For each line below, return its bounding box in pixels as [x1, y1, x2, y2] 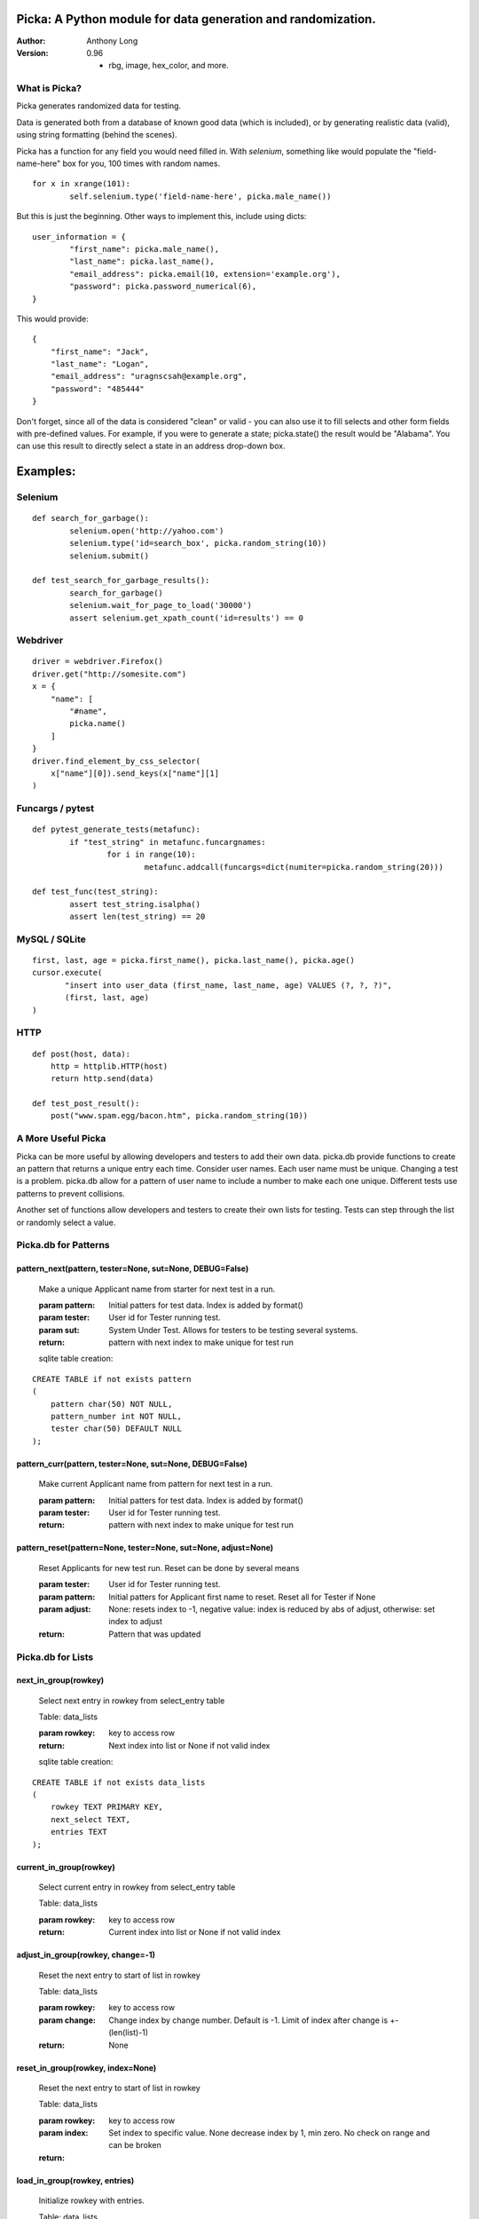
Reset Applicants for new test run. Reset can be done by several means [38, 1562, 300, 1573]
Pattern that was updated [108, 1629, 201, 1639]
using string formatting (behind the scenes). [16, 130, 177, 140]
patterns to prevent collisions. [16, 1188, 126, 1198]
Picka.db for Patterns [16, 1239, 110, 1252]
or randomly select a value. [16, 1217, 116, 1228]
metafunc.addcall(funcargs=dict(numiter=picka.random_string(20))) [144, 862, 444, 872]
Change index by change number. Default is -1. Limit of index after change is [108, 2015, 389, 2026]
